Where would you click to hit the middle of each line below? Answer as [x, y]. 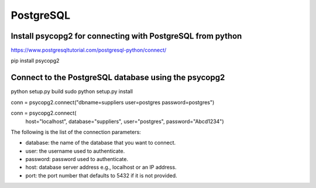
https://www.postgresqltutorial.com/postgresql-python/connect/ [89, 50]
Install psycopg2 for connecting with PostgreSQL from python [126, 36]
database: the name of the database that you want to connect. [100, 143]
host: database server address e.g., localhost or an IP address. [101, 168]
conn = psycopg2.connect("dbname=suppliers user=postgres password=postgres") [113, 102]
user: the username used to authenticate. [75, 151]
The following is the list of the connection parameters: [76, 132]
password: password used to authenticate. [77, 159]
